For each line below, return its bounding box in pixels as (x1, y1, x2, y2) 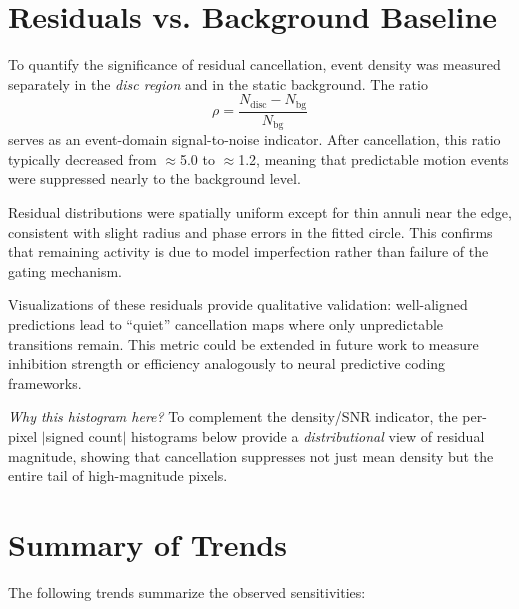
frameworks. (8, 372, 82, 393)
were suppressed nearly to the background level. (8, 168, 301, 189)
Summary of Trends (8, 523, 287, 564)
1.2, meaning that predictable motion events (238, 148, 509, 169)
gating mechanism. (8, 260, 123, 281)
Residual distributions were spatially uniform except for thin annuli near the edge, (8, 202, 512, 223)
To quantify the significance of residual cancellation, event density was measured (8, 54, 501, 75)
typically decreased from (8, 148, 157, 169)
